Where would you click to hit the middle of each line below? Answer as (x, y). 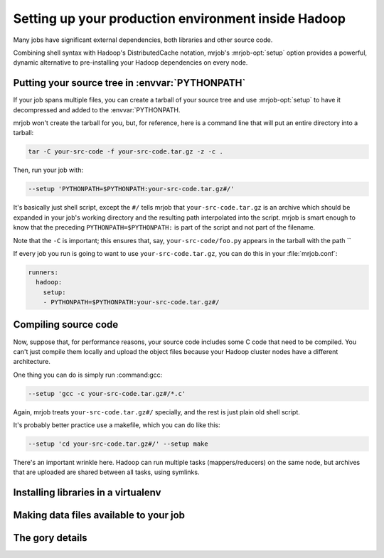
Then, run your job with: (48, 170)
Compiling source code (66, 324)
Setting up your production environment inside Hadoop (180, 18)
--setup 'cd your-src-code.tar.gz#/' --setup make (118, 444)
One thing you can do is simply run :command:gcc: (88, 375)
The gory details (50, 538)
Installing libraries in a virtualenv (87, 493)
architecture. (32, 362)
